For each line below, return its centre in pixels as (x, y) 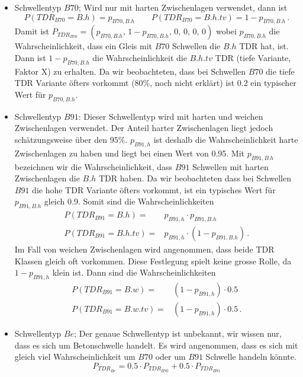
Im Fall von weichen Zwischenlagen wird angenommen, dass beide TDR (144, 249)
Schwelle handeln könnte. (251, 357)
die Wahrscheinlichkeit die (140, 57)
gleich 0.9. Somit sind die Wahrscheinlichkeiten (129, 201)
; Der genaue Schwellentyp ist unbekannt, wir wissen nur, (178, 333)
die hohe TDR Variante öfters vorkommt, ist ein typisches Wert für (154, 189)
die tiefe (280, 71)
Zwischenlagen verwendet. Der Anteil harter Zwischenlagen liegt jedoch (144, 128)
